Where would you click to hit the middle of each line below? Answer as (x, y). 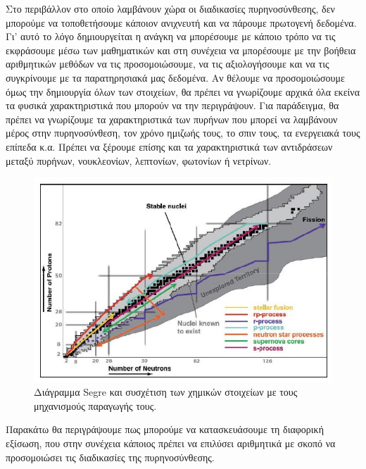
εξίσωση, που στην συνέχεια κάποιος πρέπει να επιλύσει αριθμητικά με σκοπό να (171, 443)
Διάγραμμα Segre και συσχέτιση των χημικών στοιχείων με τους (166, 392)
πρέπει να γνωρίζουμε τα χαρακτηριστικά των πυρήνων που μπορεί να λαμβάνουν (172, 119)
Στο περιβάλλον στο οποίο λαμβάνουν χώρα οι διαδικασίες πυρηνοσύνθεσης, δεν (170, 8)
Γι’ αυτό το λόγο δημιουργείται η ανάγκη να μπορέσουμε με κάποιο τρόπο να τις (171, 36)
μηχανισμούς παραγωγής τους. (95, 405)
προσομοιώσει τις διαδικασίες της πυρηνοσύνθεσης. (110, 457)
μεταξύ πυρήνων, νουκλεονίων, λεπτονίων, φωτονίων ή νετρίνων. (139, 160)
